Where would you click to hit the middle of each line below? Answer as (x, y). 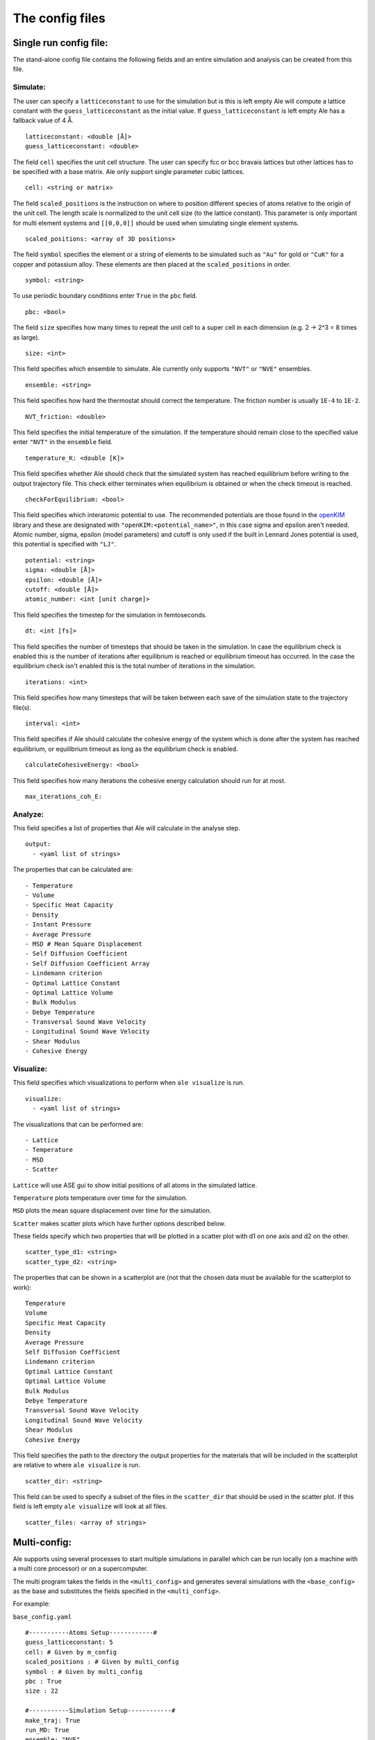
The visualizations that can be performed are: (78, 1124)
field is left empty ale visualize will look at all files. (90, 1506)
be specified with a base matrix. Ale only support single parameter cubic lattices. (128, 171)
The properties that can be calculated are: (73, 869)
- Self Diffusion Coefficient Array (87, 963)
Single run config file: (60, 43)
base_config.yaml (42, 1617)
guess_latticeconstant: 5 (69, 1642)
